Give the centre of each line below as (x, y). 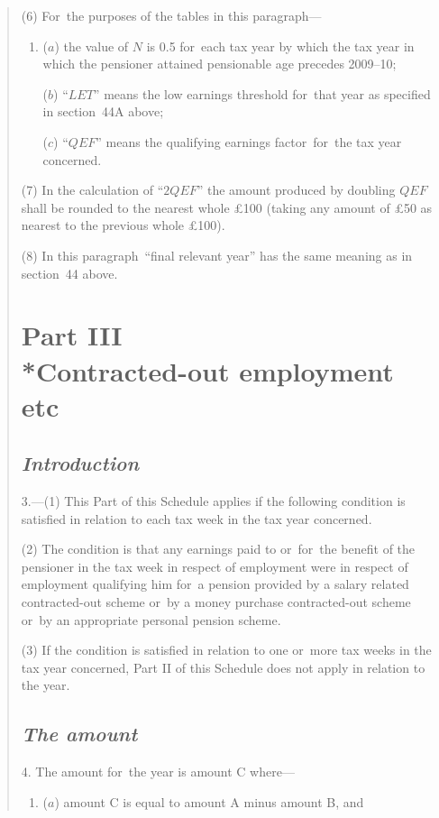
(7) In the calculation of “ (92, 190)
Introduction (80, 463)
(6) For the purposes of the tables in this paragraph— (171, 15)
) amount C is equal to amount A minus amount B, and (209, 801)
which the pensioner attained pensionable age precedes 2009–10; (219, 64)
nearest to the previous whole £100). (123, 225)
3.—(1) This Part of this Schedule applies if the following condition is (213, 501)
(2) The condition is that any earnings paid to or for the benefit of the (218, 549)
